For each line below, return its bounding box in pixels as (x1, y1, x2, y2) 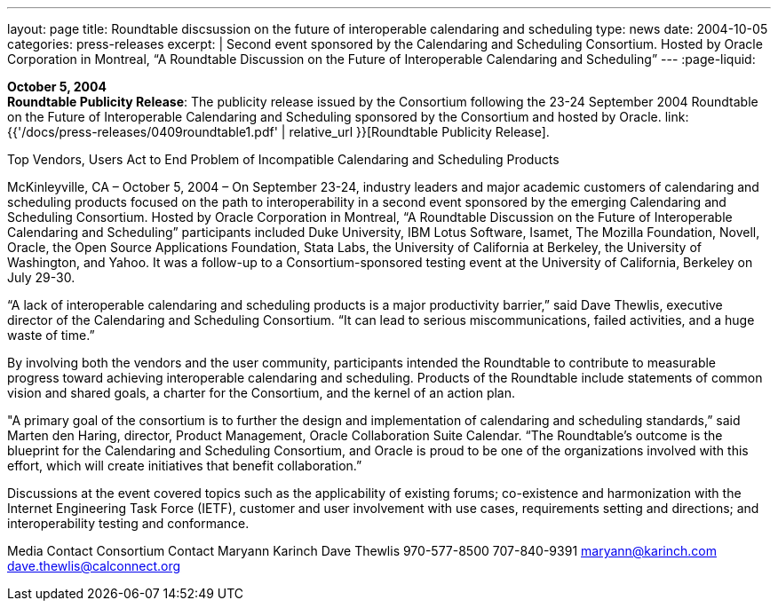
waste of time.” (7, 328, 95, 343)
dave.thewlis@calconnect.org (7, 558, 181, 573)
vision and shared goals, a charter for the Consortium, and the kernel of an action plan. (7, 385, 516, 400)
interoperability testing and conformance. (7, 516, 250, 531)
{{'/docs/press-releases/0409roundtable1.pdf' (7, 124, 278, 139)
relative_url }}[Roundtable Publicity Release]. (289, 124, 550, 139)
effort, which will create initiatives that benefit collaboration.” (7, 458, 362, 473)
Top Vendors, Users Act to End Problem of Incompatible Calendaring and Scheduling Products (7, 152, 560, 167)
